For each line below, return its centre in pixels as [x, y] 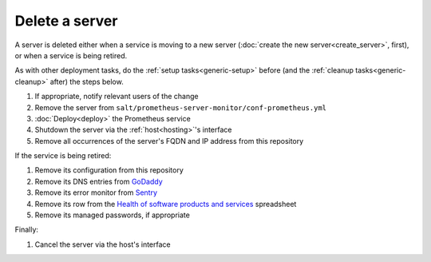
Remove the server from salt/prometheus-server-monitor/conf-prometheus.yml [181, 107]
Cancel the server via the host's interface [103, 244]
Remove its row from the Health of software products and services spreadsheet [166, 204]
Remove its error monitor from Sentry [96, 193]
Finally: [27, 230]
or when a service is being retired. [71, 55]
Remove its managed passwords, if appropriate [113, 215]
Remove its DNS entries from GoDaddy [99, 181]
